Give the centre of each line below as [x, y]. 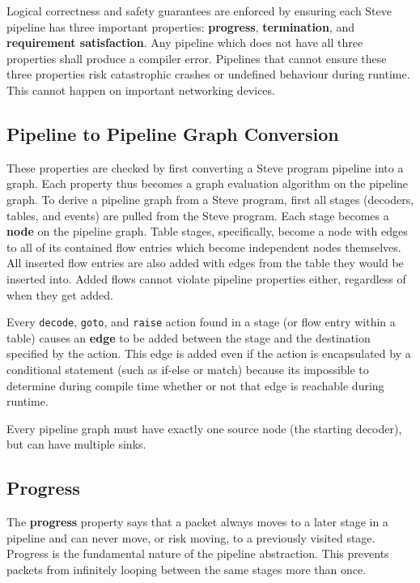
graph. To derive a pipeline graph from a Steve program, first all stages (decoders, [210, 199]
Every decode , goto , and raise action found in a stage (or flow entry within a [201, 322]
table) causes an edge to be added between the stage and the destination [189, 337]
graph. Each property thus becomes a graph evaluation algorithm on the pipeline [208, 183]
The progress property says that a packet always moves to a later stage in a [197, 522]
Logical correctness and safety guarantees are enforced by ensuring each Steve [199, 11]
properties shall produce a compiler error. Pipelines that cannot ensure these [197, 58]
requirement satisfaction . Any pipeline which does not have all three [185, 43]
